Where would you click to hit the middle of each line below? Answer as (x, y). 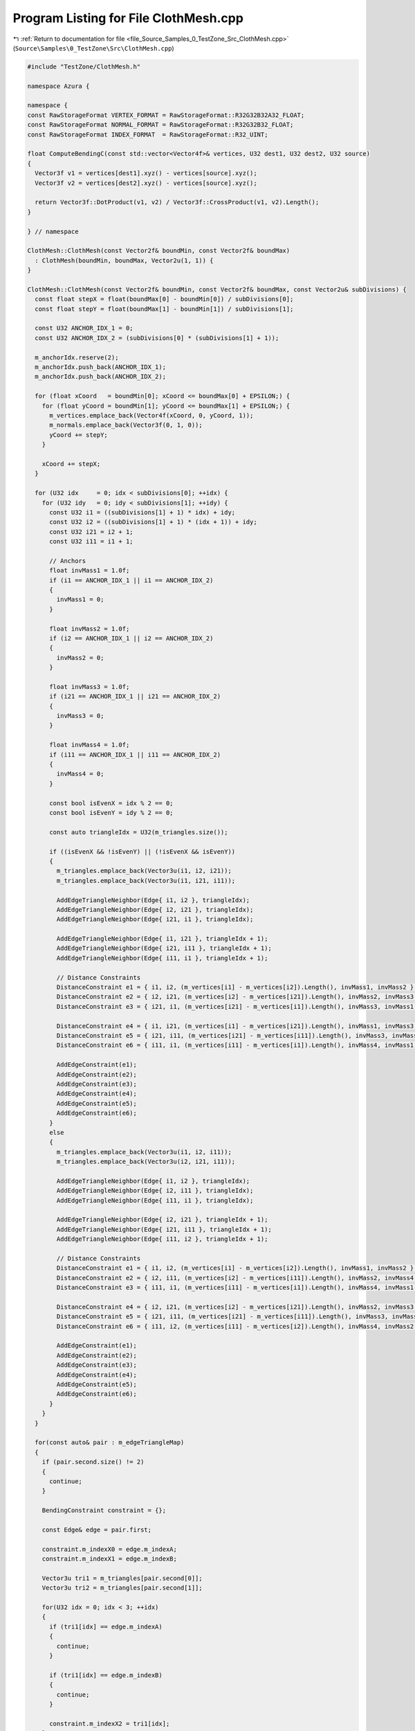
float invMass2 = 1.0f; (90, 629)
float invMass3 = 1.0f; (90, 687)
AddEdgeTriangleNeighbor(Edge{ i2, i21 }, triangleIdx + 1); (162, 1220)
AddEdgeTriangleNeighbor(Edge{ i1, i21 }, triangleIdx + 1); (162, 939)
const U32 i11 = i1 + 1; (92, 541)
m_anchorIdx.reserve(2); (77, 357)
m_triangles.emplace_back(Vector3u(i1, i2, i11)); (144, 1152)
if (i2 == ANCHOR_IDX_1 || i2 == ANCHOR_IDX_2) (131, 638)
